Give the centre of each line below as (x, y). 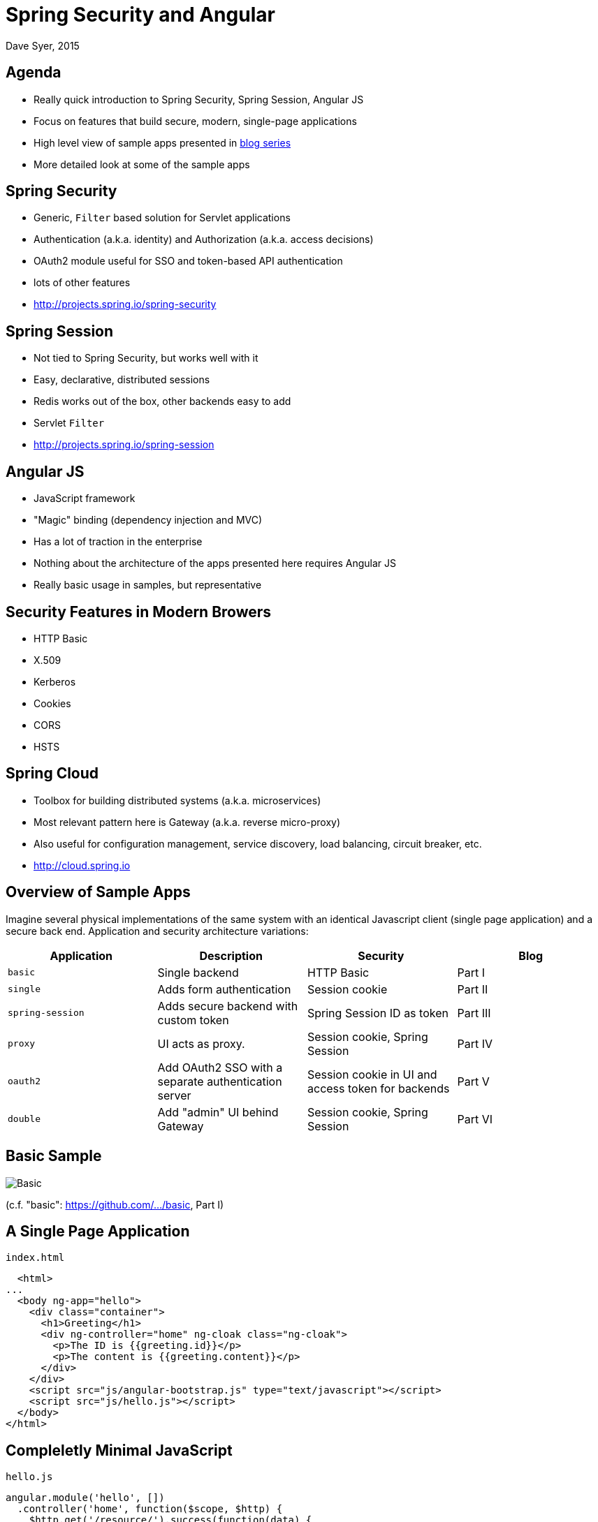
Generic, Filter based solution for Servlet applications (162, 218)
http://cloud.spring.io (82, 865)
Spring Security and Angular (140, 15)
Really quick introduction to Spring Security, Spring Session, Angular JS (199, 99)
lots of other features (82, 283)
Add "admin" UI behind (218, 1112)
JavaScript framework (85, 498)
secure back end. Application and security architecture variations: (157, 931)
